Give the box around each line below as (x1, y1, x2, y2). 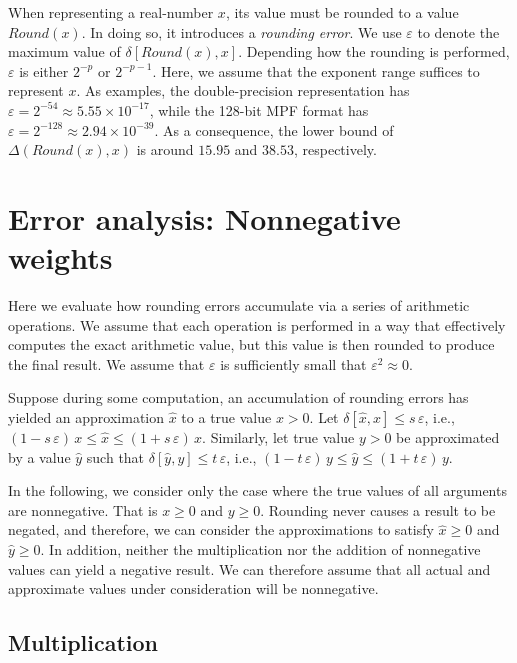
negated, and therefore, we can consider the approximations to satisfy (8, 519, 434, 540)
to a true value (181, 407, 272, 428)
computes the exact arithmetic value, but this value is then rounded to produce (8, 334, 495, 355)
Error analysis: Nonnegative (8, 197, 401, 238)
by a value (8, 446, 71, 467)
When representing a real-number (8, 2, 214, 22)
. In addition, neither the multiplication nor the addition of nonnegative (40, 539, 481, 559)
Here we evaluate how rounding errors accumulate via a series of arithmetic (8, 295, 470, 316)
